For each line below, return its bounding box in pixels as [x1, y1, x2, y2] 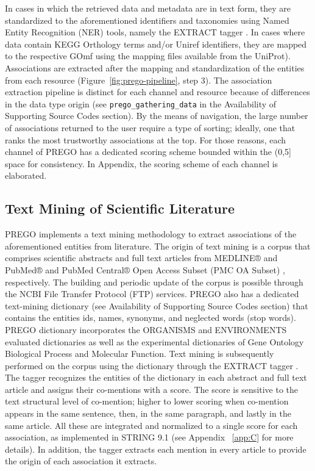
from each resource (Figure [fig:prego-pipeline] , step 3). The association [5, 73, 272, 86]
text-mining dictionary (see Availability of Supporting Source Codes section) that [5, 299, 308, 312]
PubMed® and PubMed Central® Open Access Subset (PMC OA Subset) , [5, 263, 285, 276]
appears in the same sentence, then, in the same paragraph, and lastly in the [5, 407, 291, 420]
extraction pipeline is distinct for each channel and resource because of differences [5, 85, 310, 98]
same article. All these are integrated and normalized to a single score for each [5, 419, 298, 431]
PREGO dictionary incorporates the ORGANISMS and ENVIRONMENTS [5, 323, 287, 336]
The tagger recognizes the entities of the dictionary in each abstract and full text [5, 371, 307, 384]
